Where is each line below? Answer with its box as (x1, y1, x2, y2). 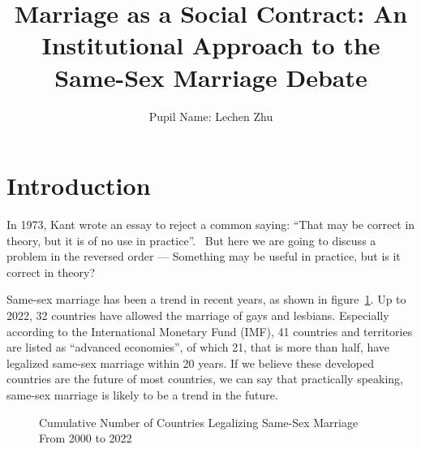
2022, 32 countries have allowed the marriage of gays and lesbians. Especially (6, 307, 389, 323)
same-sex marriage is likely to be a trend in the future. (6, 386, 278, 403)
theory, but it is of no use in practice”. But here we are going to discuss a (6, 231, 376, 248)
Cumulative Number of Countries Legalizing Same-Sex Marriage (39, 413, 359, 430)
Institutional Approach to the (41, 28, 380, 62)
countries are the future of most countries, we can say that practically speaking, (6, 370, 404, 387)
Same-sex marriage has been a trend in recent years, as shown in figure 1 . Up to (6, 291, 406, 308)
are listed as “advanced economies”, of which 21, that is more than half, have (6, 339, 390, 356)
